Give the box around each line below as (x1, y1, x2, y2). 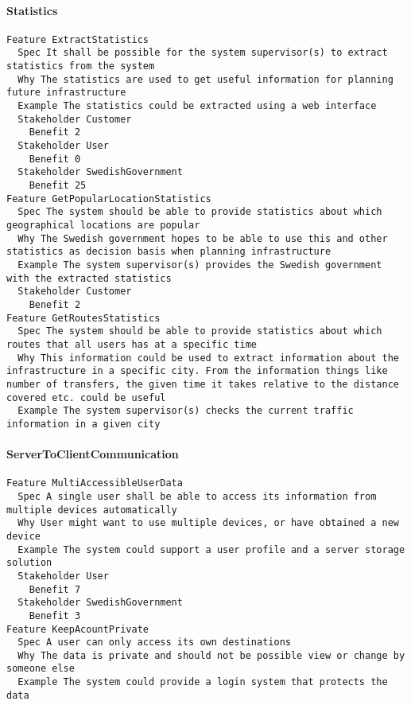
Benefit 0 (29, 153, 81, 165)
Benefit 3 (29, 610, 81, 621)
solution (6, 557, 52, 569)
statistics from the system (6, 60, 155, 72)
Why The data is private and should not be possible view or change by (17, 649, 405, 661)
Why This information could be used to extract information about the (17, 352, 399, 364)
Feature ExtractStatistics (6, 33, 149, 45)
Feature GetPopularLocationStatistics (6, 193, 211, 204)
